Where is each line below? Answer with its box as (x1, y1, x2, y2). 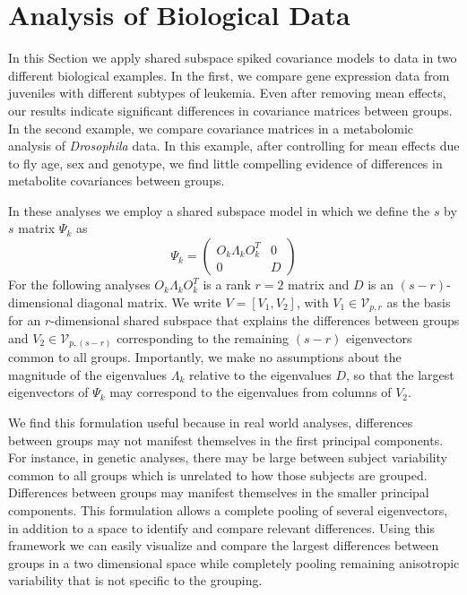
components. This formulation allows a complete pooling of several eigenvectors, (8, 500, 448, 519)
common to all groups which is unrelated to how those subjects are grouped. (8, 465, 428, 484)
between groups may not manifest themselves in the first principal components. (8, 430, 444, 449)
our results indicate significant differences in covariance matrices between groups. (8, 100, 453, 119)
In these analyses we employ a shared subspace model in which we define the (8, 201, 430, 220)
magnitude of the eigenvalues (8, 365, 168, 384)
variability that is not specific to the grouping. (8, 571, 263, 590)
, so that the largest (345, 365, 454, 384)
